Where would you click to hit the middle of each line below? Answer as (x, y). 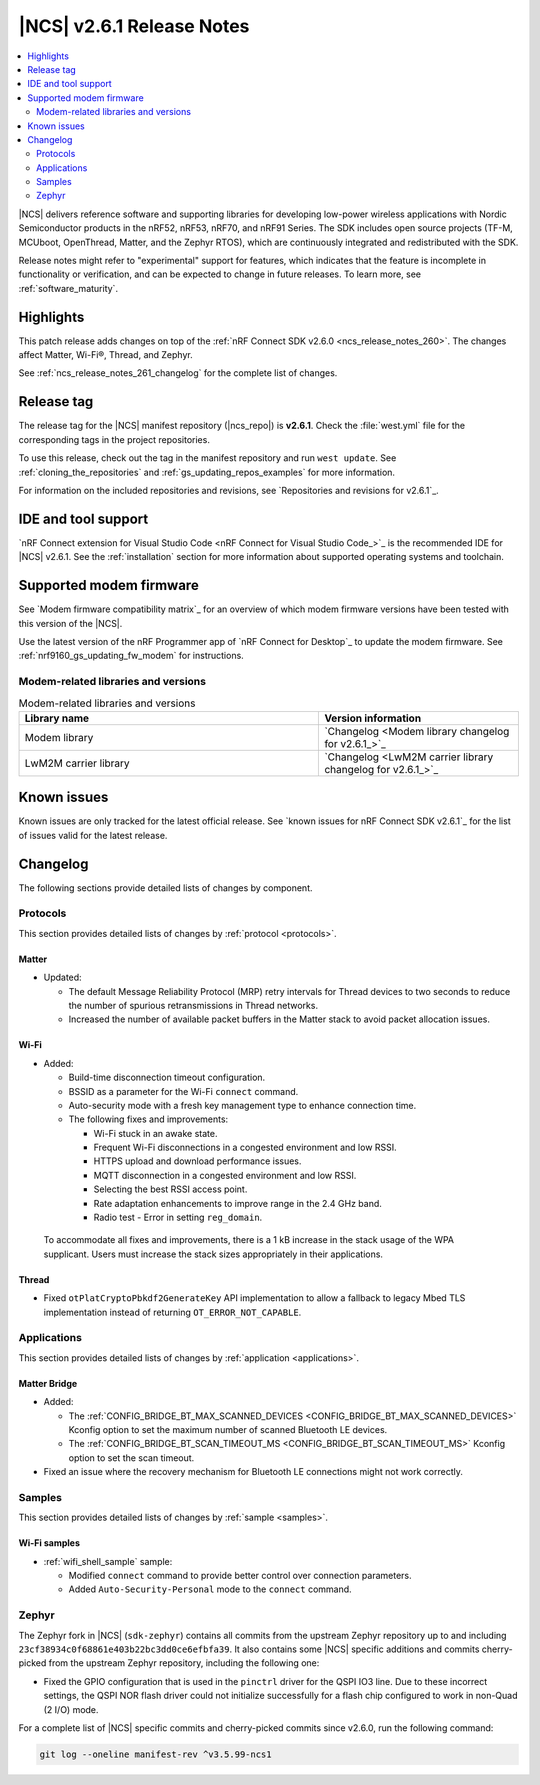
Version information (373, 718)
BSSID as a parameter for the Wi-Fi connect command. (183, 1091)
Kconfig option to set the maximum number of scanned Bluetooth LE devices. (228, 1429)
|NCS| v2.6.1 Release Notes (134, 26)
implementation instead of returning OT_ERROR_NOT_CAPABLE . (172, 1312)
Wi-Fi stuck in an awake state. (155, 1133)
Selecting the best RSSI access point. (170, 1189)
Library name (57, 718)
